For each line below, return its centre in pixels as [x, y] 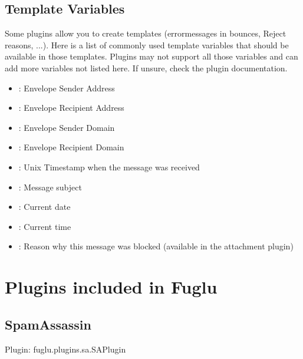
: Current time [45, 226]
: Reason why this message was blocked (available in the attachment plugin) [156, 246]
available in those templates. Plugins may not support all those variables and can [151, 56]
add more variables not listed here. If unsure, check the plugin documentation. [146, 67]
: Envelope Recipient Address [71, 108]
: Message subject [50, 187]
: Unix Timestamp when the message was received [109, 167]
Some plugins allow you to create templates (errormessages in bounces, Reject [146, 33]
